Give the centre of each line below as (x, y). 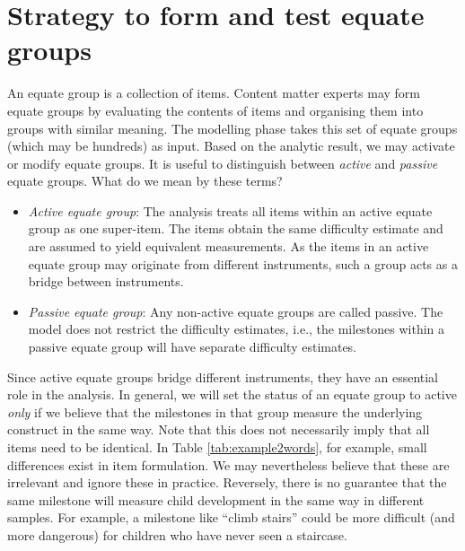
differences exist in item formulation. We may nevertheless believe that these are (228, 464)
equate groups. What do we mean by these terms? (145, 181)
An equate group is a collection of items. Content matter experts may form (214, 93)
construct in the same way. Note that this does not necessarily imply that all (219, 429)
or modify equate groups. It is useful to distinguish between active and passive (223, 163)
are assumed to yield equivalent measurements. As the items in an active (228, 246)
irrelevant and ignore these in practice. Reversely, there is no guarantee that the (227, 482)
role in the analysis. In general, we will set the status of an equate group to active (232, 394)
